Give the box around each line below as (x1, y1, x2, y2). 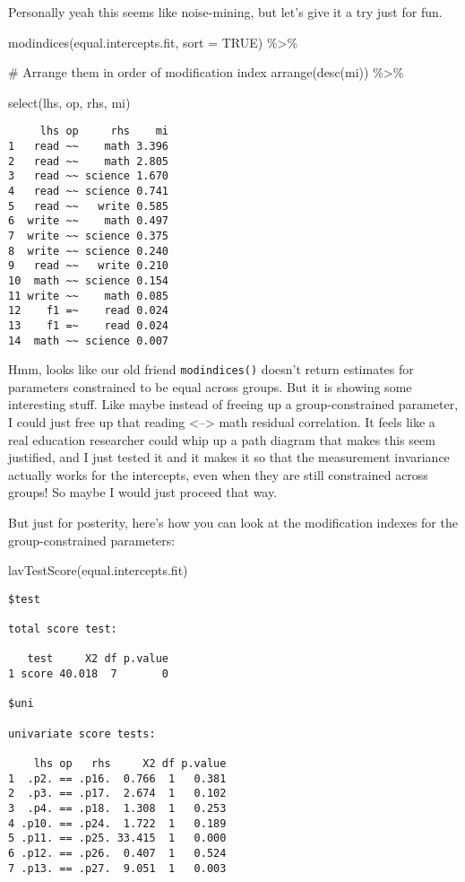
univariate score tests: (8, 727, 156, 740)
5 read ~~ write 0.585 (8, 199, 168, 213)
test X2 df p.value (27, 652, 168, 666)
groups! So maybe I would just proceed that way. (8, 483, 278, 502)
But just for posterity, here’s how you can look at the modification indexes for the (8, 513, 458, 532)
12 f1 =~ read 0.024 (8, 304, 168, 318)
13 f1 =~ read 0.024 (8, 319, 168, 332)
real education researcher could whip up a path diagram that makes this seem (8, 430, 435, 449)
